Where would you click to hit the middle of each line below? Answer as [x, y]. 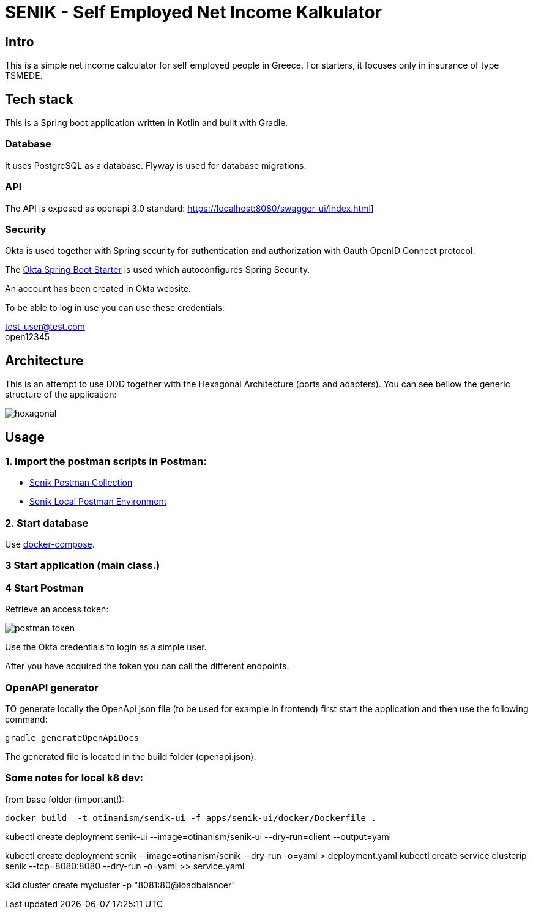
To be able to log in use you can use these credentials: [115, 308]
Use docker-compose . [50, 544]
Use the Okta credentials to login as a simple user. [106, 647]
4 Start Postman [44, 588]
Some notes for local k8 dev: [74, 778]
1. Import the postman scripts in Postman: [106, 461]
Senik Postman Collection [81, 483]
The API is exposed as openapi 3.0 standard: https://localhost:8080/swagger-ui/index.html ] [189, 208]
